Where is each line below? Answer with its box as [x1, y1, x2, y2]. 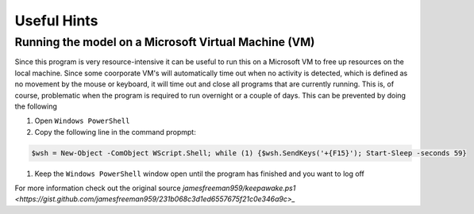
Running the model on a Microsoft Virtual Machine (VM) [14, 35, 315, 49]
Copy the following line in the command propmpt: [34, 127, 196, 136]
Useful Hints [14, 12, 98, 29]
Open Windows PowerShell [34, 116, 130, 126]
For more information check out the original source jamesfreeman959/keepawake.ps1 [14, 183, 296, 193]
